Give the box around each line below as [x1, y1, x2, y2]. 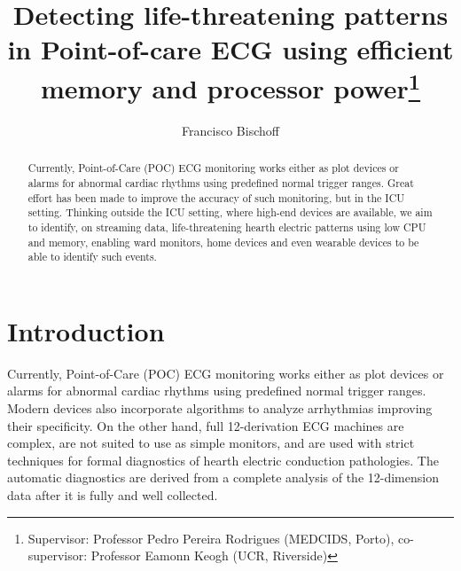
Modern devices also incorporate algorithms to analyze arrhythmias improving [7, 398, 433, 417]
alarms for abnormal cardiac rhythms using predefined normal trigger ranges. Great [27, 175, 414, 190]
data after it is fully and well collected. [7, 485, 218, 504]
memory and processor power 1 [40, 66, 421, 106]
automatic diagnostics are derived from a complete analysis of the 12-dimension [7, 468, 439, 487]
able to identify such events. [27, 249, 157, 264]
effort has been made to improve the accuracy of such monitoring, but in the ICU [27, 190, 405, 205]
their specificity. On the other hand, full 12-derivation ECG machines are [7, 416, 404, 434]
